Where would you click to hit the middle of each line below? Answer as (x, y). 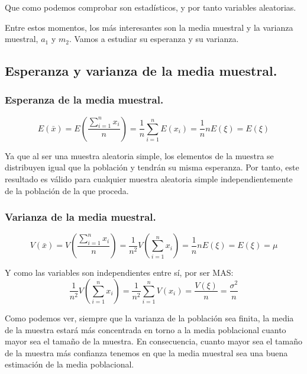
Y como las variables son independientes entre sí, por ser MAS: (119, 273)
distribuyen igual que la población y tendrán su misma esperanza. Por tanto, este (152, 167)
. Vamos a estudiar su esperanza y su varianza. (154, 39)
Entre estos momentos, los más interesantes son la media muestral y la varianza (149, 27)
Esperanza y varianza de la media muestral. (141, 71)
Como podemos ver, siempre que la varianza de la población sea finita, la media (149, 317)
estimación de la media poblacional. (70, 364)
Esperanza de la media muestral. (84, 100)
